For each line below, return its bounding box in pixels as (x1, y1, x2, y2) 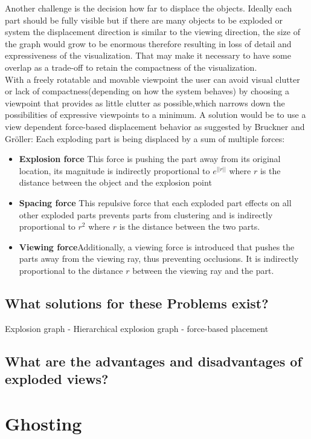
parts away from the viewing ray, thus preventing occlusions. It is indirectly (19, 252, 299, 265)
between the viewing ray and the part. (132, 264, 274, 276)
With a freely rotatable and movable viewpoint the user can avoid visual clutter (5, 73, 300, 85)
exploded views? (5, 369, 109, 388)
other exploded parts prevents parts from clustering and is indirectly (19, 208, 273, 221)
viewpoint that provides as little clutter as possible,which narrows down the (5, 96, 285, 109)
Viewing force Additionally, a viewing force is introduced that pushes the (19, 240, 295, 253)
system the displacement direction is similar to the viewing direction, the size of (5, 25, 300, 38)
